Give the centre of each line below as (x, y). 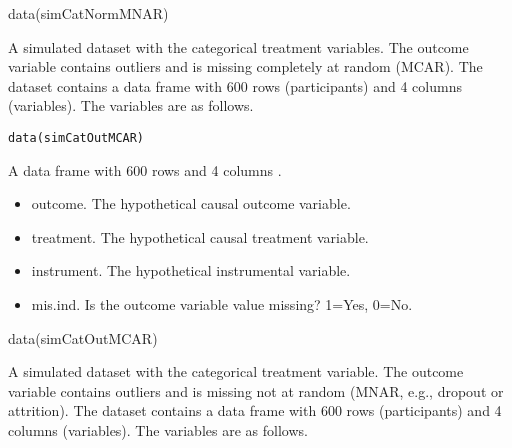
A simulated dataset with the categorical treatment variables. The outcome (238, 46)
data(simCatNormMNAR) (88, 13)
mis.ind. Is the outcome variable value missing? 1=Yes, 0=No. (222, 304)
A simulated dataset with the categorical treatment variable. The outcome (236, 371)
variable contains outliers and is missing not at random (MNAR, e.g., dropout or (256, 390)
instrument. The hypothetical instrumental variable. (191, 270)
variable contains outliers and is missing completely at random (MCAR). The (245, 66)
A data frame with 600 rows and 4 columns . (145, 169)
